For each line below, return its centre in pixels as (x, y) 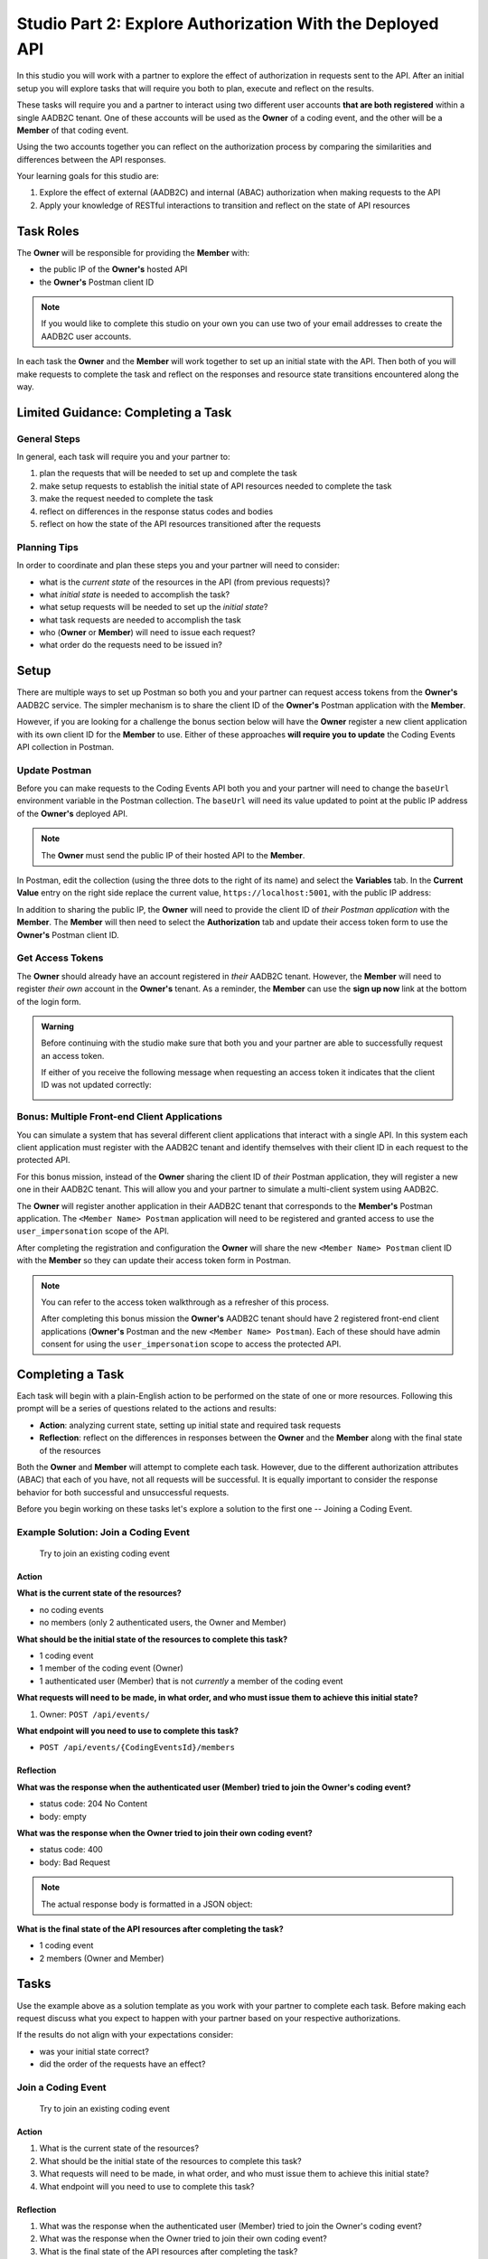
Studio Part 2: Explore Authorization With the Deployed (228, 23)
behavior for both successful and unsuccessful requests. (123, 1492)
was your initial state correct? (94, 2051)
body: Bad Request (75, 1862)
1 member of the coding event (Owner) (112, 1668)
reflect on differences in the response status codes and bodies (156, 511)
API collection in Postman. (66, 746)
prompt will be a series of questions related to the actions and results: (147, 1409)
